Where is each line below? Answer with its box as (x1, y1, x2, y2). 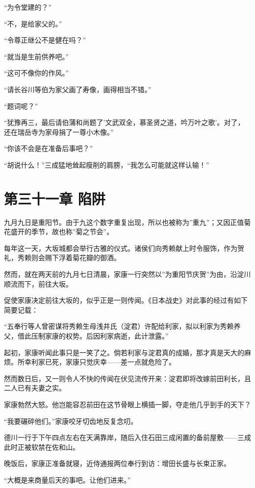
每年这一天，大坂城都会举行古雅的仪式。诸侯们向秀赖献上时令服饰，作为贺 (4, 243, 244, 253)
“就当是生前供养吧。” (4, 51, 69, 61)
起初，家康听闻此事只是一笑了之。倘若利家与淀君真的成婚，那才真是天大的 (4, 347, 244, 357)
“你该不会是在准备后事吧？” (4, 143, 93, 153)
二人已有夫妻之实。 (4, 383, 66, 393)
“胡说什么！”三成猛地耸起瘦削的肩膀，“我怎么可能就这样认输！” (4, 159, 209, 170)
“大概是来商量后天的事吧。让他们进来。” (4, 474, 131, 485)
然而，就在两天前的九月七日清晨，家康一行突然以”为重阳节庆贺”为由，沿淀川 (4, 269, 251, 279)
